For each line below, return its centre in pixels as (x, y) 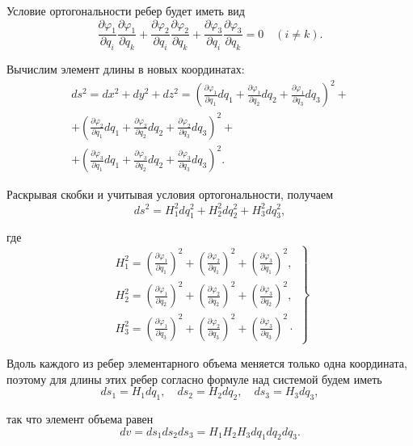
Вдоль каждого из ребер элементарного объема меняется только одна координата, (207, 362)
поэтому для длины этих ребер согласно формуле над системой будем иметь (194, 379)
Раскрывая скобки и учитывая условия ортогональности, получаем (170, 194)
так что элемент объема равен (80, 418)
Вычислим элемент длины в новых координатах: (126, 69)
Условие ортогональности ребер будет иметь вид (126, 11)
